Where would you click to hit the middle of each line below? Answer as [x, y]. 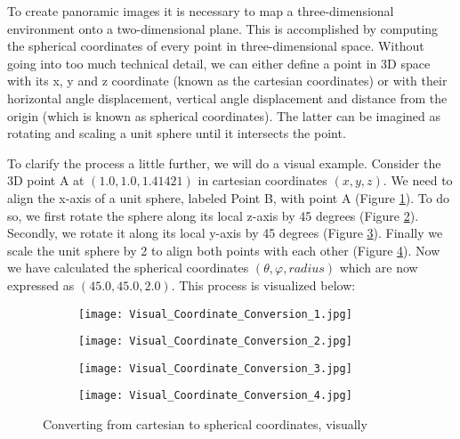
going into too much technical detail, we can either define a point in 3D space [219, 63]
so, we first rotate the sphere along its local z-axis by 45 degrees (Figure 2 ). [213, 215]
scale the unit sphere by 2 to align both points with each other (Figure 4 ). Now [224, 250]
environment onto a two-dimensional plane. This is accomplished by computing [223, 28]
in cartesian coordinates [262, 180]
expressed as [41, 285]
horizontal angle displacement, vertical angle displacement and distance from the [227, 98]
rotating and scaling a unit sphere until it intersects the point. [177, 133]
